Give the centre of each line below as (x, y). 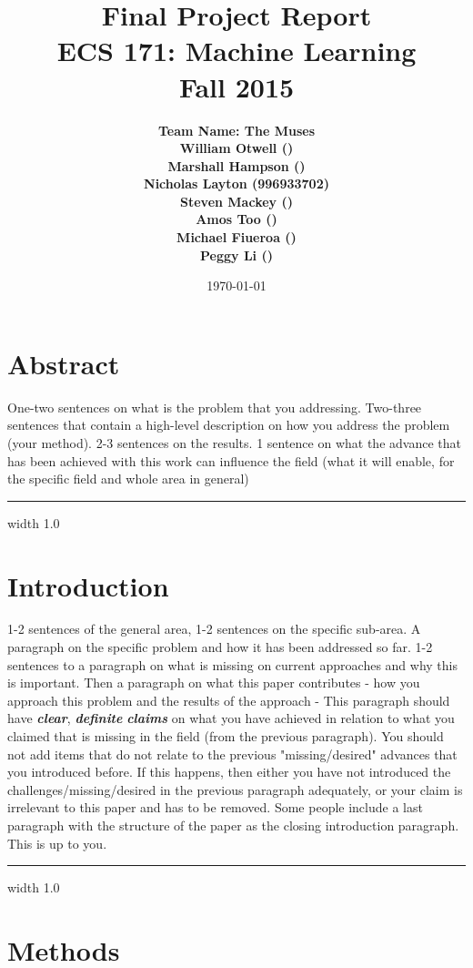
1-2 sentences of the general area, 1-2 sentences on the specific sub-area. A (214, 629)
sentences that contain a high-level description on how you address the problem (229, 425)
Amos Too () (236, 219)
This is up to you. (57, 843)
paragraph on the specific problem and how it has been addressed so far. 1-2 (220, 647)
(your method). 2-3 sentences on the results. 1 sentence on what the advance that (234, 442)
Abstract (64, 363)
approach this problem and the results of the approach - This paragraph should (229, 700)
